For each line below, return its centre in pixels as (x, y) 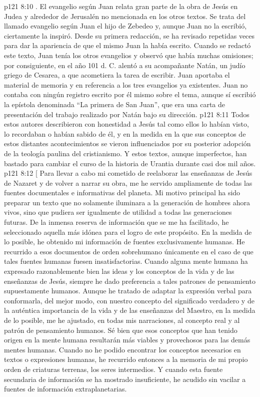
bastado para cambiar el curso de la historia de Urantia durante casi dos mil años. (130, 163)
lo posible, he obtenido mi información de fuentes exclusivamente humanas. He (124, 242)
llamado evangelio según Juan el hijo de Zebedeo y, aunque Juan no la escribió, (125, 26)
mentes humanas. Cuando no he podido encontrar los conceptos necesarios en (122, 349)
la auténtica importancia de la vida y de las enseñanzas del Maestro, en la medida (130, 310)
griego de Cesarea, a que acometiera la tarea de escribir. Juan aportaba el (117, 75)
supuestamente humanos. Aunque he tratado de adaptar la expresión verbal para (128, 291)
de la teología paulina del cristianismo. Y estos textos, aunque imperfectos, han (125, 153)
